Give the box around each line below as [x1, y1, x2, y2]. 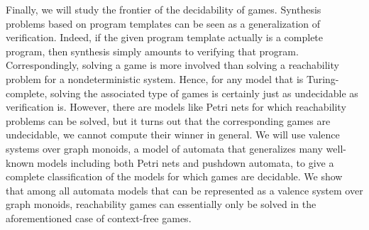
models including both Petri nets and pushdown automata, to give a [37, 155, 334, 170]
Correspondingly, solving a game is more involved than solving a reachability [6, 57, 339, 72]
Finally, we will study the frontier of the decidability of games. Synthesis [6, 2, 321, 16]
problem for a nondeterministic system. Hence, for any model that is [6, 71, 304, 86]
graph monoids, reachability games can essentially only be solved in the [6, 197, 316, 212]
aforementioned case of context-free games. [6, 210, 192, 225]
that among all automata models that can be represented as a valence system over [6, 182, 363, 197]
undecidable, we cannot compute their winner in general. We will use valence [6, 127, 340, 142]
